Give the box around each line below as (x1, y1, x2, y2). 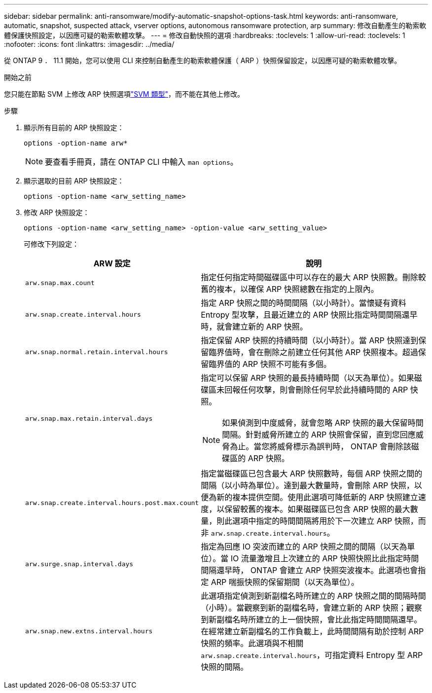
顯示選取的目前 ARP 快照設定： (24, 177, 124, 185)
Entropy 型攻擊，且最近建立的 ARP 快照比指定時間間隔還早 (201, 310, 418, 320)
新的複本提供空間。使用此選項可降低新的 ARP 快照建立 (216, 492, 418, 502)
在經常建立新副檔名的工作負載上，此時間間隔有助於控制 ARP (201, 626, 424, 636)
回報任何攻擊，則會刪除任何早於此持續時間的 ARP (224, 385, 408, 395)
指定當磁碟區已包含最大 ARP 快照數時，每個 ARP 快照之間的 (201, 469, 423, 478)
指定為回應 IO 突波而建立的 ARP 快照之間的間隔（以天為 (201, 542, 407, 551)
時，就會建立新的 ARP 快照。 (201, 322, 308, 331)
